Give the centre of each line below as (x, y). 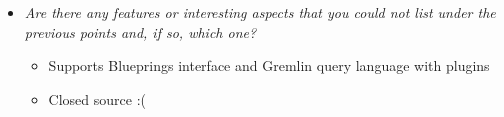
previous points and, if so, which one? (140, 31)
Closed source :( (97, 98)
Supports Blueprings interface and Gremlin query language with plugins (269, 65)
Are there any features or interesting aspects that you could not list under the (260, 12)
